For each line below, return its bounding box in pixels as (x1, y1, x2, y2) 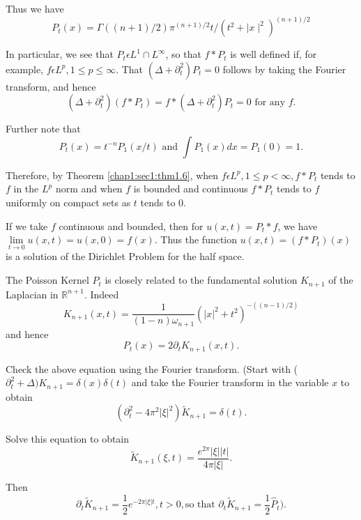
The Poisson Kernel (6, 273, 89, 287)
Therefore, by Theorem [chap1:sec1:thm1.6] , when (6, 167, 219, 182)
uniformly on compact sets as (6, 195, 131, 210)
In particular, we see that (6, 47, 114, 61)
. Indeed (84, 286, 119, 301)
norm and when (55, 181, 123, 196)
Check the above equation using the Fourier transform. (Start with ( (6, 361, 298, 376)
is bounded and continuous (133, 181, 248, 196)
